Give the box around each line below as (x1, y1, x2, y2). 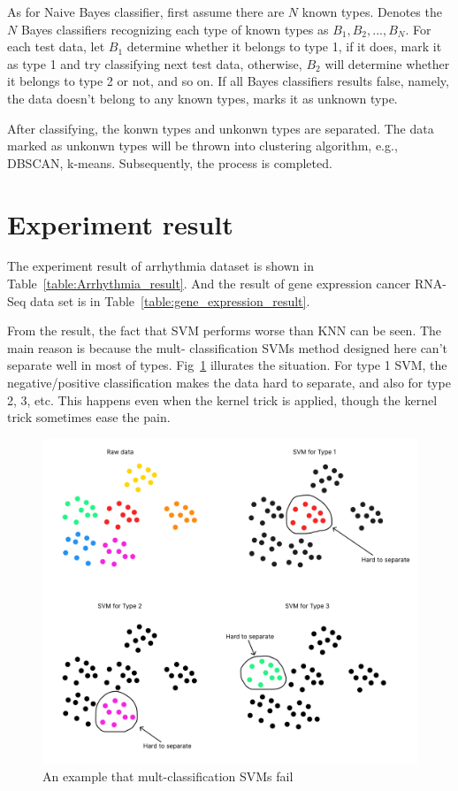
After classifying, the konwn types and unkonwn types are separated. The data (7, 119, 434, 137)
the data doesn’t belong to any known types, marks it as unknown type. (7, 88, 398, 107)
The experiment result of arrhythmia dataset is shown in (7, 257, 314, 275)
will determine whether (324, 54, 450, 73)
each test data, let (7, 37, 105, 56)
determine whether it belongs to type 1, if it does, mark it (126, 37, 442, 56)
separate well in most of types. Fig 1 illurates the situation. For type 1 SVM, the (7, 356, 447, 374)
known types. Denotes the (302, 3, 442, 20)
